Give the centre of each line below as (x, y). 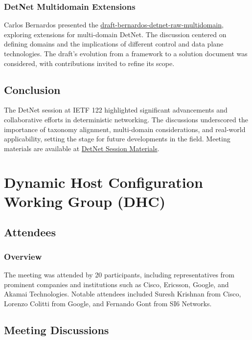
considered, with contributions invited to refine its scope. (89, 63)
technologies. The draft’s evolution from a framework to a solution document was (126, 53)
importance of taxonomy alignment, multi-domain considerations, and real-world (125, 129)
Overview (23, 256)
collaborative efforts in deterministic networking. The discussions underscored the (126, 119)
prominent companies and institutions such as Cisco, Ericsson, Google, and (116, 284)
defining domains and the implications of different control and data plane (114, 44)
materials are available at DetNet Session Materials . (82, 148)
